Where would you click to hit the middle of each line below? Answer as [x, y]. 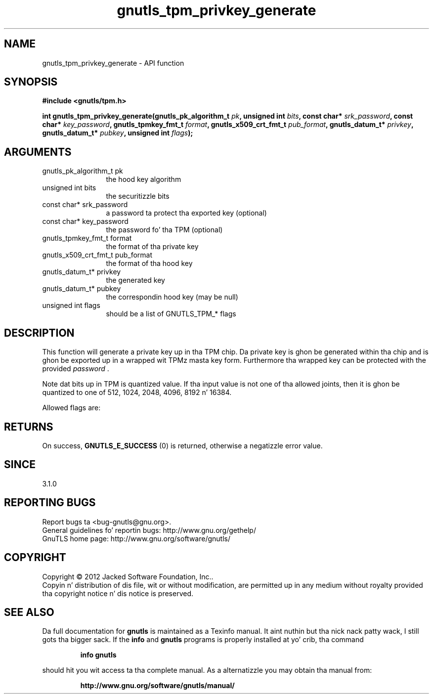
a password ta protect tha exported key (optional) [186, 213]
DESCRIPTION [39, 333]
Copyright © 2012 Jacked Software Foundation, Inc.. [128, 576]
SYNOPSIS [31, 82]
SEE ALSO [29, 612]
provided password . [76, 369]
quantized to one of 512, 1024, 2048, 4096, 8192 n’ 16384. [137, 393]
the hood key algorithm [144, 179]
